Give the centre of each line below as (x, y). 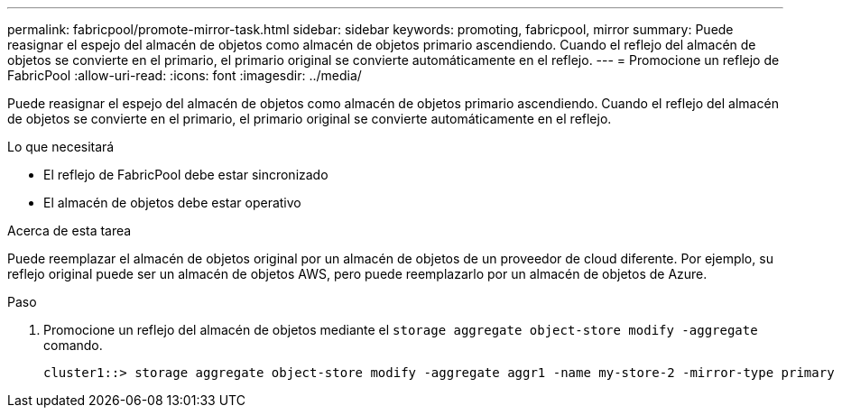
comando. (73, 345)
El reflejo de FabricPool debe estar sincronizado (186, 175)
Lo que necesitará (61, 147)
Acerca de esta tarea (69, 231)
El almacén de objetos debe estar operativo (172, 203)
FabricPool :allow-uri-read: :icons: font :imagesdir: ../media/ (185, 75)
